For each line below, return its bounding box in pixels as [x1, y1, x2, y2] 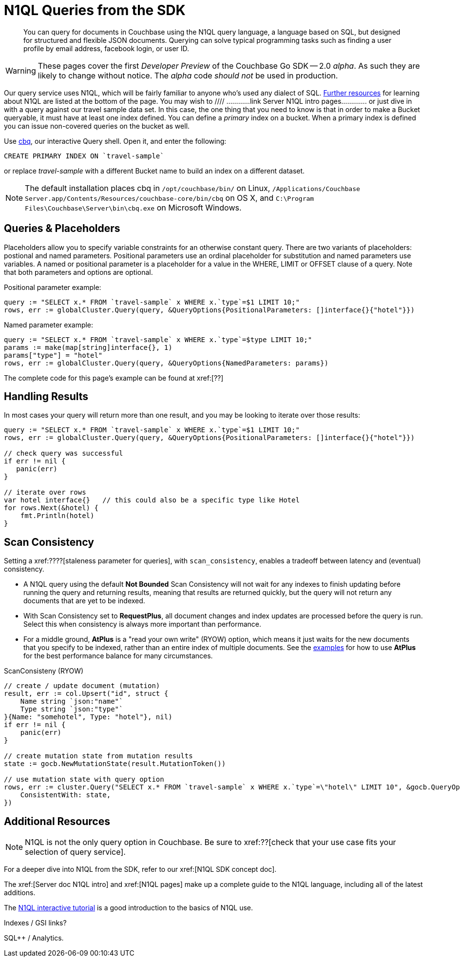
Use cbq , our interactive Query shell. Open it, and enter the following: [4, 136, 227, 145]
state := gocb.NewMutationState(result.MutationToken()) [4, 760, 226, 768]
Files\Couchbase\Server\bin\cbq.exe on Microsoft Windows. [25, 202, 242, 212]
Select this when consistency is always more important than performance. [23, 620, 262, 629]
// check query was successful [4, 449, 123, 458]
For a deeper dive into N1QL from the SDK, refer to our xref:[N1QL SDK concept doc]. [4, 865, 277, 874]
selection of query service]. [25, 847, 126, 857]
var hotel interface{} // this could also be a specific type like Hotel [4, 496, 300, 504]
